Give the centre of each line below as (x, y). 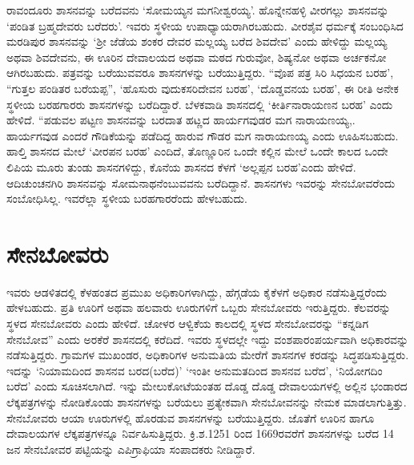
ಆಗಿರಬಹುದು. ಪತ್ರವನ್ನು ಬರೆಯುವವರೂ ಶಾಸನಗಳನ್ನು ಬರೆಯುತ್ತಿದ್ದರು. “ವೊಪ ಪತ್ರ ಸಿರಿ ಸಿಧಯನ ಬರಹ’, (200, 73)
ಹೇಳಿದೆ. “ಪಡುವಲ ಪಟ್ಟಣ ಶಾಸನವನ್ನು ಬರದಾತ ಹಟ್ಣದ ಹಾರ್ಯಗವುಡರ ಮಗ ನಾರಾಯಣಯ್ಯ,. (181, 120)
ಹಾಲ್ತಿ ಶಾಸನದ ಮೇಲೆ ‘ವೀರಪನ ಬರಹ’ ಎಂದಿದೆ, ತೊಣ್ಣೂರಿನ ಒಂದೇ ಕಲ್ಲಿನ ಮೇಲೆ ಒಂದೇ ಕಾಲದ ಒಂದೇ (197, 151)
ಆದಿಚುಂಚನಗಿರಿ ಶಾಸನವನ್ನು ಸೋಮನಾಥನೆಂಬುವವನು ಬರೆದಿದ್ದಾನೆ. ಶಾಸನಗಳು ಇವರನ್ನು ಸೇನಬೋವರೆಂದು (201, 182)
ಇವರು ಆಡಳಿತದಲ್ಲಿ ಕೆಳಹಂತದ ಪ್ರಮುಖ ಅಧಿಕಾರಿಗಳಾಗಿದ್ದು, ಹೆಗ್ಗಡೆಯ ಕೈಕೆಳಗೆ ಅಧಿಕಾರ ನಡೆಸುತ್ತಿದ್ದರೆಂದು (197, 291)
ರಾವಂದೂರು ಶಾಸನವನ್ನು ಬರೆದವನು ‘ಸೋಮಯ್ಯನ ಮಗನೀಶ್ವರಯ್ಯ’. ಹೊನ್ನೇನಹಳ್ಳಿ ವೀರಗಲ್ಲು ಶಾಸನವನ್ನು (198, 10)
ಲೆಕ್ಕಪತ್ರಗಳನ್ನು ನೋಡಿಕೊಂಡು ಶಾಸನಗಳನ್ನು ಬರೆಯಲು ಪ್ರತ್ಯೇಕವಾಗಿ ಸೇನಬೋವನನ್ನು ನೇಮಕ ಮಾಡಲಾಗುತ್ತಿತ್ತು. (207, 402)
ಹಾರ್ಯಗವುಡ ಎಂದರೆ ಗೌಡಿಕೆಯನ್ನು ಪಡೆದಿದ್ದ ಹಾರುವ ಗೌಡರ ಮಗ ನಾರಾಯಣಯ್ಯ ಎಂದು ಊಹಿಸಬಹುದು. (203, 135)
